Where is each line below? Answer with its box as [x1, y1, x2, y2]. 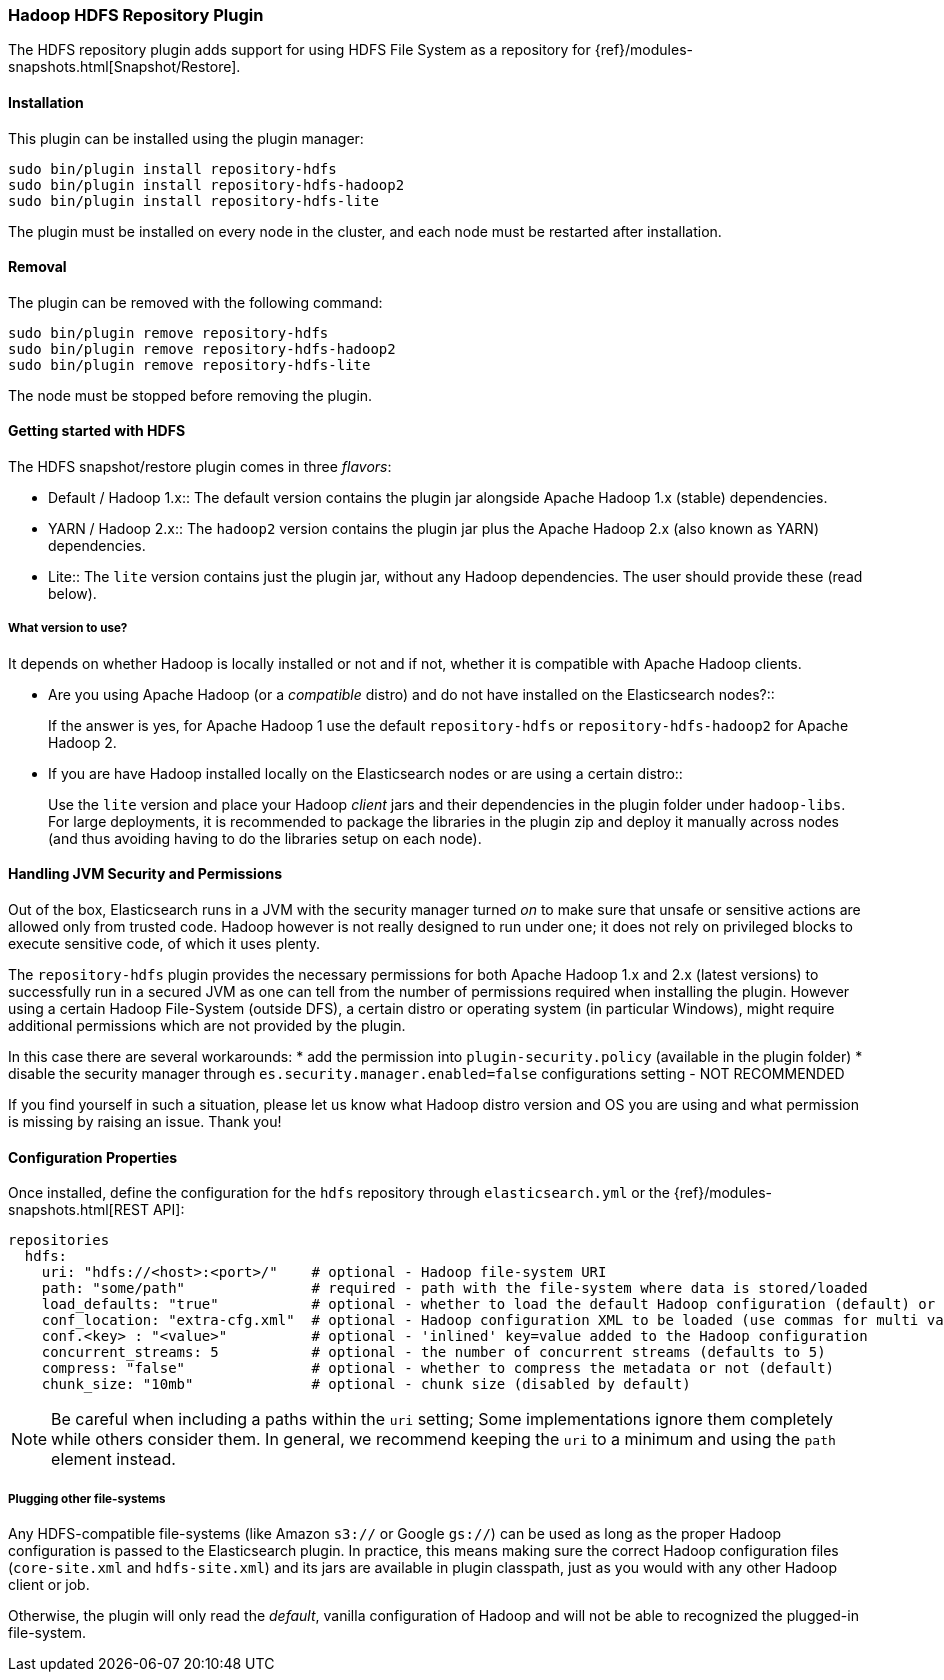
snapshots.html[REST [8, 1201, 150, 1219]
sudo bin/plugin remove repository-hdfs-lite [8, 356, 371, 373]
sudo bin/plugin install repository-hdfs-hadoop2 [8, 176, 405, 193]
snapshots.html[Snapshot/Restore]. [8, 58, 241, 76]
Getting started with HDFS [8, 422, 186, 440]
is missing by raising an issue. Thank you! [8, 1113, 282, 1131]
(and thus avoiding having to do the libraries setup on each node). [48, 829, 482, 847]
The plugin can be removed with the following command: [8, 293, 383, 311]
